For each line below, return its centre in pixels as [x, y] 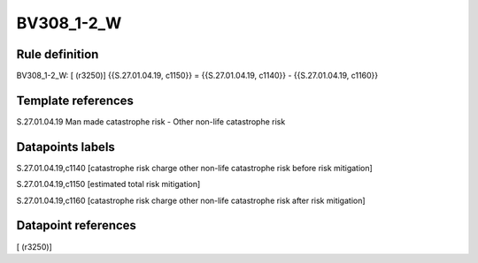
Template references [75, 100]
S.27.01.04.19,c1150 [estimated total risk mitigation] [108, 184]
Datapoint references [77, 225]
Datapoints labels [66, 147]
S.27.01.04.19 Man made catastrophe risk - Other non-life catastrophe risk [151, 121]
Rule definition [58, 54]
